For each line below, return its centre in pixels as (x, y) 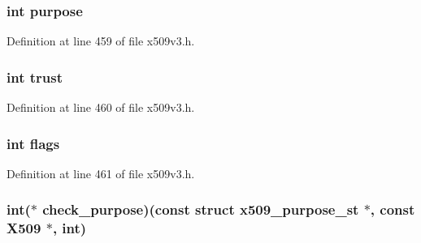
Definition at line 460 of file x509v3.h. (101, 107)
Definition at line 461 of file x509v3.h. (101, 173)
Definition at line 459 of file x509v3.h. (101, 41)
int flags (33, 143)
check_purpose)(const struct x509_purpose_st (201, 209)
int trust (35, 77)
